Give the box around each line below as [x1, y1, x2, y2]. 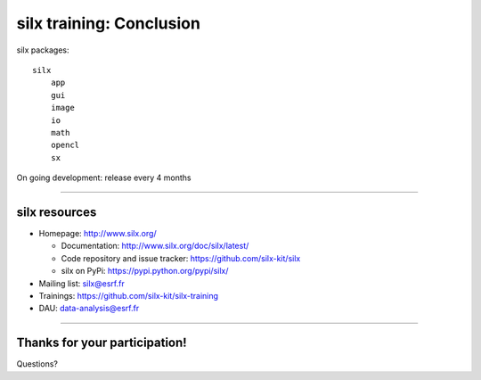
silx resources [16, 204, 97, 219]
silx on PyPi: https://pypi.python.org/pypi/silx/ [61, 266, 229, 277]
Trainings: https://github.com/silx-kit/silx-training [38, 290, 218, 301]
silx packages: [16, 45, 70, 55]
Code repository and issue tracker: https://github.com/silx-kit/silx [61, 252, 301, 263]
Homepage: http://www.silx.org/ [38, 227, 157, 238]
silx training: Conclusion [16, 13, 200, 33]
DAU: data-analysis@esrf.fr [38, 303, 140, 314]
